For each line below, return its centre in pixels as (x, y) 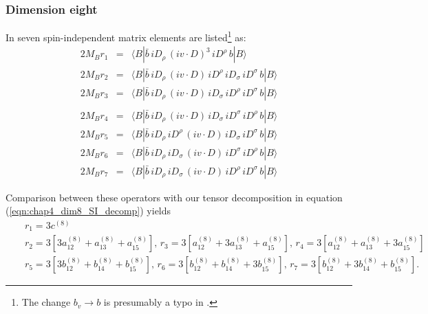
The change (46, 302)
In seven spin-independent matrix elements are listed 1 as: (126, 36)
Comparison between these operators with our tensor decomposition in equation (174, 197)
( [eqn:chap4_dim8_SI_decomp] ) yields (88, 211)
